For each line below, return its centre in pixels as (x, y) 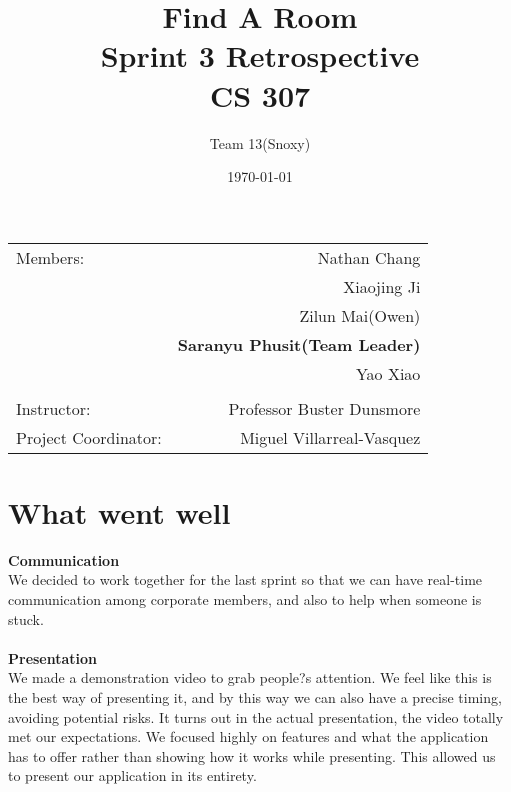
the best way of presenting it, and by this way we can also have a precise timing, (255, 696)
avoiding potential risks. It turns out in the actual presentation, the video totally (256, 716)
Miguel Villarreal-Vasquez (330, 437)
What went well (119, 511)
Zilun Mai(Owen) (360, 315)
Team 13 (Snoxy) (260, 142)
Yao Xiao (388, 373)
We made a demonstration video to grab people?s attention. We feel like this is (250, 677)
